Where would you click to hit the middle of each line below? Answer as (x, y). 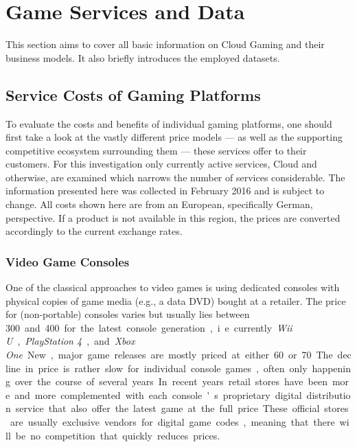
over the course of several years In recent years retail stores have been (171, 381)
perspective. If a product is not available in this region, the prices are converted (173, 217)
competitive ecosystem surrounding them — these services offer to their (156, 150)
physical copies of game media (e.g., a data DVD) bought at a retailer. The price (176, 300)
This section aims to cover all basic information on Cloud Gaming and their (165, 44)
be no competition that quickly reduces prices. (118, 435)
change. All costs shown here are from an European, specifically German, (159, 204)
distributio (329, 394)
